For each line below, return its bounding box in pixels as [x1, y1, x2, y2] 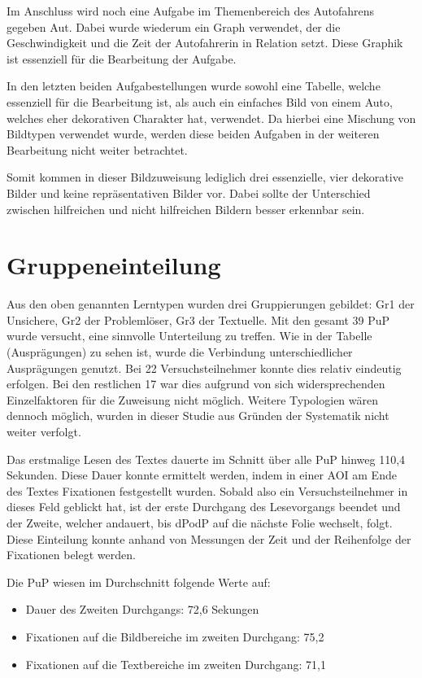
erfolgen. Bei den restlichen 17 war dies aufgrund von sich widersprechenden [7, 375, 385, 392]
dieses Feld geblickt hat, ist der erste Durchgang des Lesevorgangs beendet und [7, 498, 401, 515]
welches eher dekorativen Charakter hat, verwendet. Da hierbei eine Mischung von [7, 109, 416, 126]
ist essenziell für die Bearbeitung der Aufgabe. [7, 50, 237, 67]
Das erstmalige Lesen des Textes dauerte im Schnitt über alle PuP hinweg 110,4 [7, 450, 406, 467]
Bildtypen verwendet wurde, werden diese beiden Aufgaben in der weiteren [7, 125, 380, 142]
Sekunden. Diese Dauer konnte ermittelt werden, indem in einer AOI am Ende [7, 466, 397, 483]
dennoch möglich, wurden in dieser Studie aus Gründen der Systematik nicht [7, 407, 389, 424]
